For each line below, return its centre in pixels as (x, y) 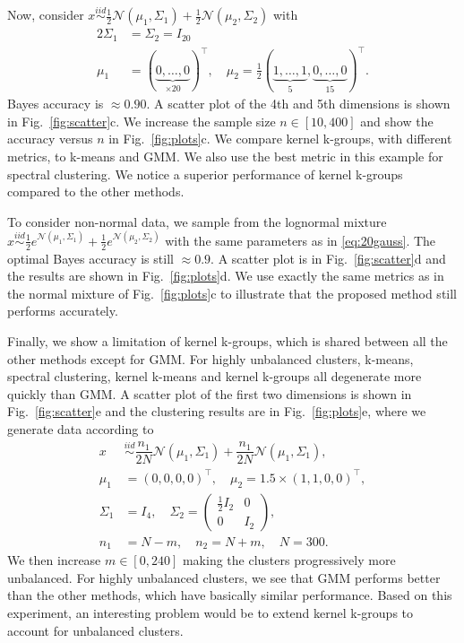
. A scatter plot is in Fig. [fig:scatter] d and (328, 258)
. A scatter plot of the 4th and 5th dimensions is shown (298, 104)
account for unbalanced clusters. (95, 630)
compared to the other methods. (96, 191)
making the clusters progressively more (289, 560)
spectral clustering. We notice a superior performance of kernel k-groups (205, 174)
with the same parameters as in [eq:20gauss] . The (301, 240)
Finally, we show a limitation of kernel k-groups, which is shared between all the (228, 341)
